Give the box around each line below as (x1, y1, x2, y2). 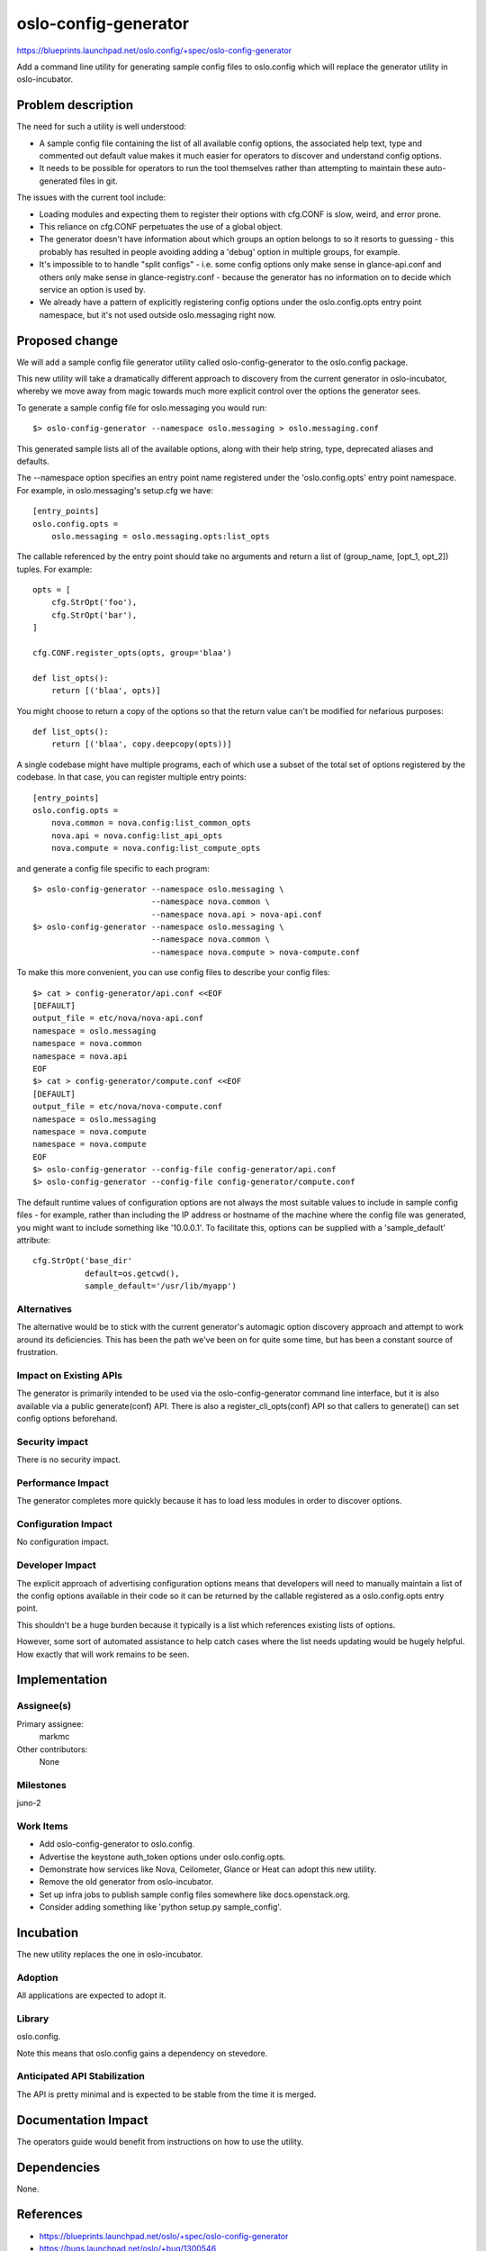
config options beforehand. (16, 1414, 118, 1424)
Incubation (16, 1925, 79, 1940)
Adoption (16, 1971, 58, 1984)
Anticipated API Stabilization (16, 2070, 146, 2083)
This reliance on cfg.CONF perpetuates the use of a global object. (39, 221, 283, 231)
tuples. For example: (16, 564, 93, 574)
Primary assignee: (16, 1718, 85, 1729)
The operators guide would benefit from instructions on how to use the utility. (16, 2136, 304, 2147)
